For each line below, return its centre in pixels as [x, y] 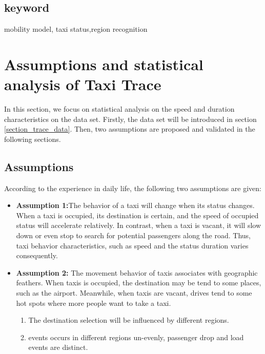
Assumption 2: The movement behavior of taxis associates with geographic [137, 272]
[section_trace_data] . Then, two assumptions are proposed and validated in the [130, 129]
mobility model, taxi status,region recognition [76, 29]
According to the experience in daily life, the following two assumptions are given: [133, 188]
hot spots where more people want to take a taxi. [94, 303]
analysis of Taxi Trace [83, 84]
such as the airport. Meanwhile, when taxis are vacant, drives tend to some [134, 293]
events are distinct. [58, 347]
